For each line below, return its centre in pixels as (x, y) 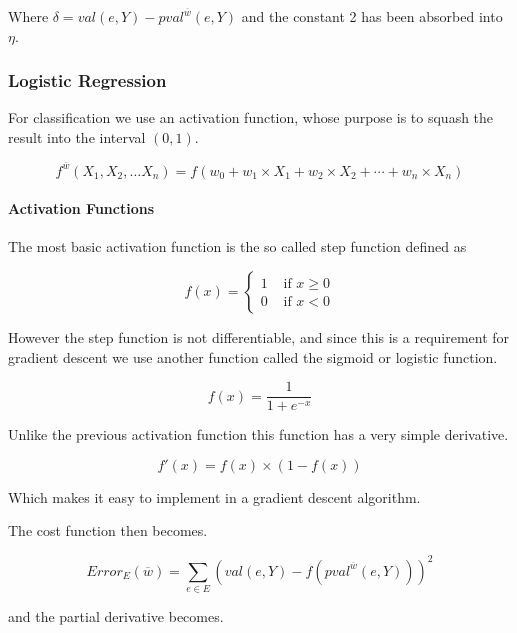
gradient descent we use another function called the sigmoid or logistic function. (253, 356)
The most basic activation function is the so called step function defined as (237, 246)
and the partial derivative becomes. (116, 615)
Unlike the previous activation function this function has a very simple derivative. (258, 434)
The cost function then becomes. (108, 530)
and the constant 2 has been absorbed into (372, 16)
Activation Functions (81, 208)
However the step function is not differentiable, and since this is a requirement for (259, 337)
